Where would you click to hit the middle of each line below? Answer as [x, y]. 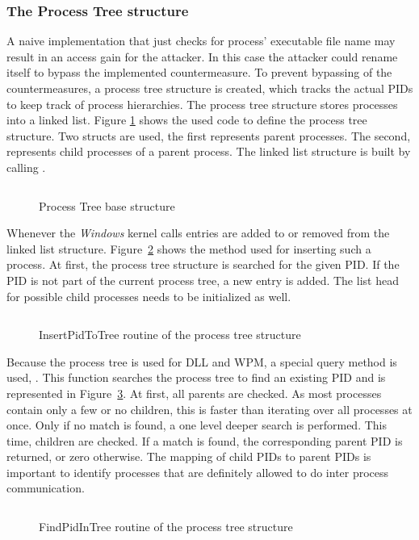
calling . [26, 167]
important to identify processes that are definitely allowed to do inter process [198, 472]
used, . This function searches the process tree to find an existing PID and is [196, 377]
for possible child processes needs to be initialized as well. [149, 296]
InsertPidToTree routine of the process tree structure [170, 335]
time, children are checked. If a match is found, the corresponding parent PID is [205, 440]
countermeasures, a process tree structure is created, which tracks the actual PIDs [210, 88]
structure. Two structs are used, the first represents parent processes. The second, [209, 135]
